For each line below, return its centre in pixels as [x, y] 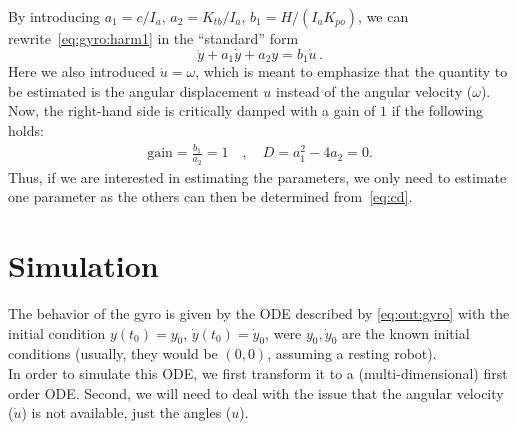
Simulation [83, 265]
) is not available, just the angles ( [126, 412]
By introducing [54, 16]
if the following [437, 110]
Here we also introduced [82, 71]
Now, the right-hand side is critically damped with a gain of [192, 110]
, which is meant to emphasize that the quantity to [351, 71]
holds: [26, 130]
